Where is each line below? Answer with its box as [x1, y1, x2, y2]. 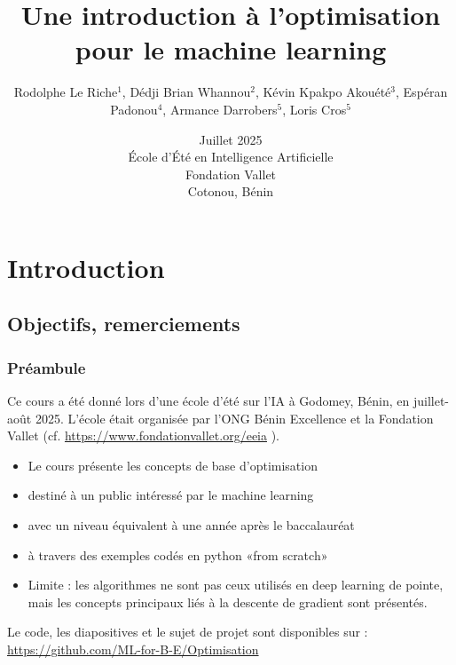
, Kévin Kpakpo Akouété [255, 83, 391, 101]
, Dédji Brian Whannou [122, 83, 251, 101]
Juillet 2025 [199, 130, 263, 148]
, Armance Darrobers [162, 99, 278, 118]
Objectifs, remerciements [7, 310, 240, 337]
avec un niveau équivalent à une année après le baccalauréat [28, 516, 355, 534]
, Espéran [396, 83, 448, 101]
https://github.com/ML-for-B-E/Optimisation [7, 640, 259, 658]
